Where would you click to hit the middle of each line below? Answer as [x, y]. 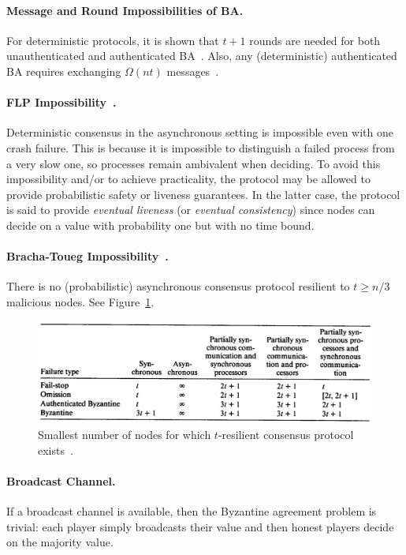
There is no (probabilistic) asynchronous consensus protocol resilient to [178, 286]
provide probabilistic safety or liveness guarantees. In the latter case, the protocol [203, 194]
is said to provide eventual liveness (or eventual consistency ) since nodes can [191, 210]
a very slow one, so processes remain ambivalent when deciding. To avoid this [194, 163]
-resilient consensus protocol [286, 435]
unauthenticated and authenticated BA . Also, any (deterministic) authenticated [202, 56]
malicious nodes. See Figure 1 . [80, 301]
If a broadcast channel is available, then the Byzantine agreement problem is [192, 511]
